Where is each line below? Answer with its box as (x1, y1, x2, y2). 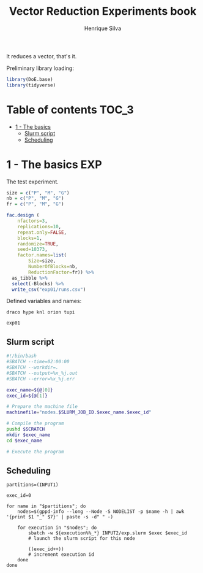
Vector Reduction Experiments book (9, 4, 197, 18)
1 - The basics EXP (6, 158, 102, 171)
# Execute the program (6, 448, 64, 455)
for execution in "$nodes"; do (17, 525, 97, 531)
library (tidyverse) (6, 82, 56, 88)
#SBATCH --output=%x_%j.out (6, 370, 78, 376)
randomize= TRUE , (17, 240, 59, 247)
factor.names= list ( (17, 252, 67, 258)
